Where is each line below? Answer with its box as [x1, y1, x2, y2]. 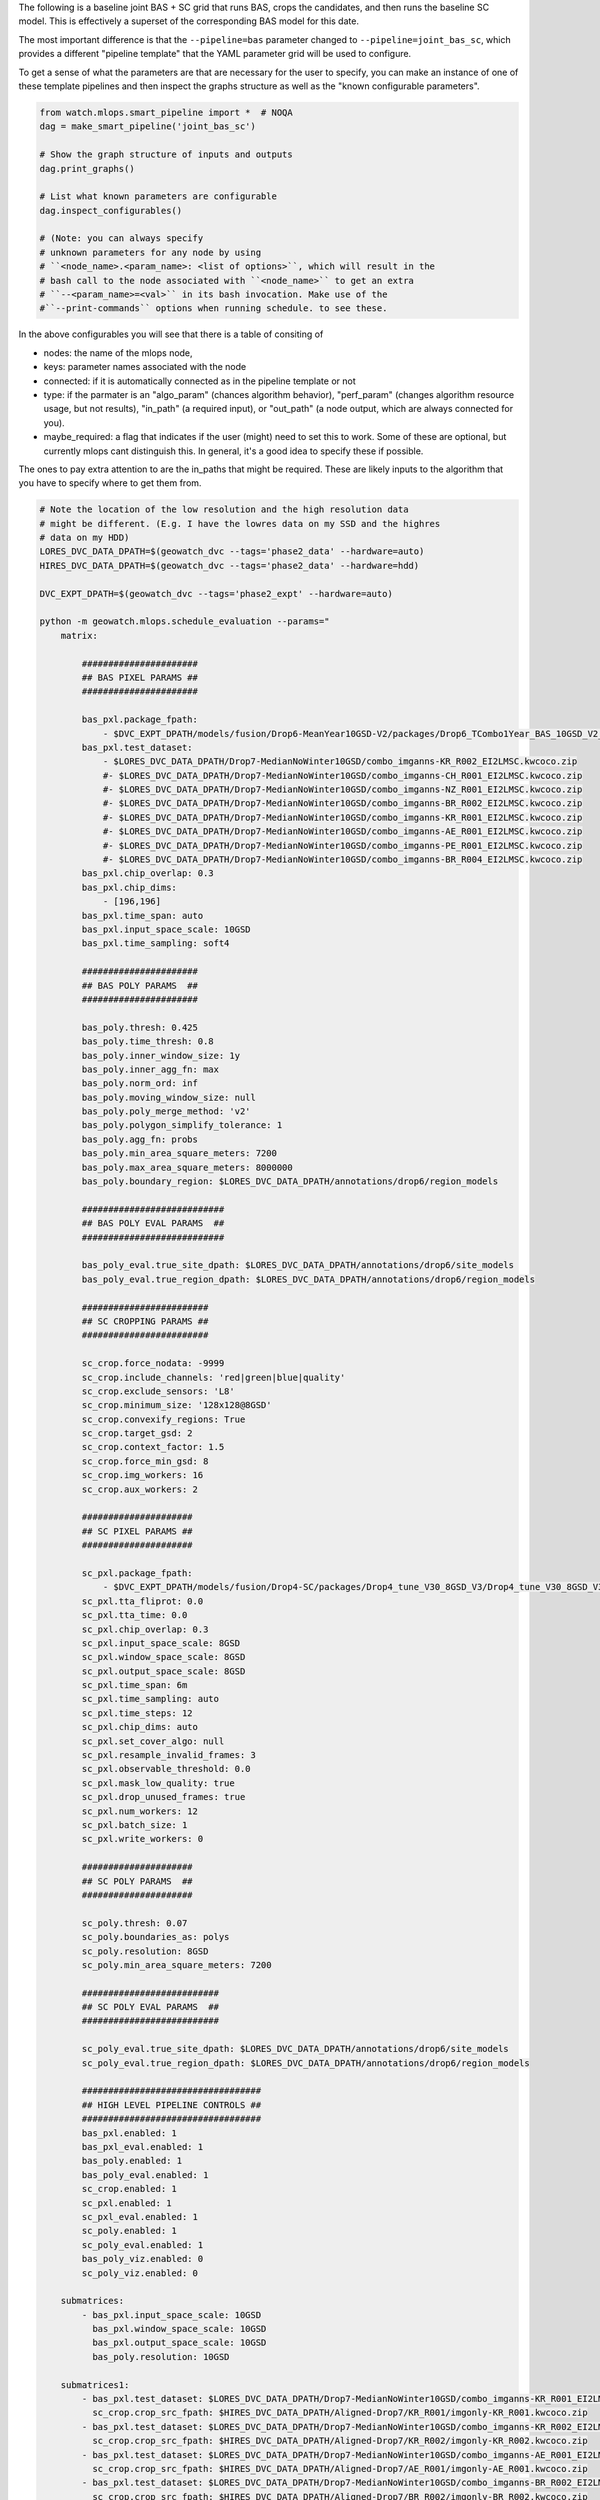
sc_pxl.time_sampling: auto [81, 1693, 220, 1705]
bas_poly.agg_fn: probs [81, 1133, 199, 1145]
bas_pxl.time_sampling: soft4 [81, 938, 230, 949]
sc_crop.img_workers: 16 [81, 1470, 204, 1481]
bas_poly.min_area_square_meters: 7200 [81, 1148, 277, 1159]
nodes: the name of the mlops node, [43, 346, 194, 359]
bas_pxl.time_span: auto [81, 910, 204, 921]
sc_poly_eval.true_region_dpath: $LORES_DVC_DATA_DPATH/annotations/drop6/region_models [81, 2057, 530, 2069]
